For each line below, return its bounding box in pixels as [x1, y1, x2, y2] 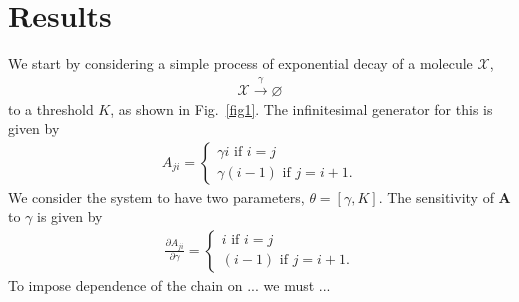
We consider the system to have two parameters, [8, 186, 305, 207]
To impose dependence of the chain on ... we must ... [8, 274, 331, 295]
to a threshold [8, 98, 94, 119]
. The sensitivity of [378, 186, 494, 207]
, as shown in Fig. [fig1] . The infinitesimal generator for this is [110, 98, 493, 119]
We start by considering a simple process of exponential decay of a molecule [8, 53, 473, 74]
